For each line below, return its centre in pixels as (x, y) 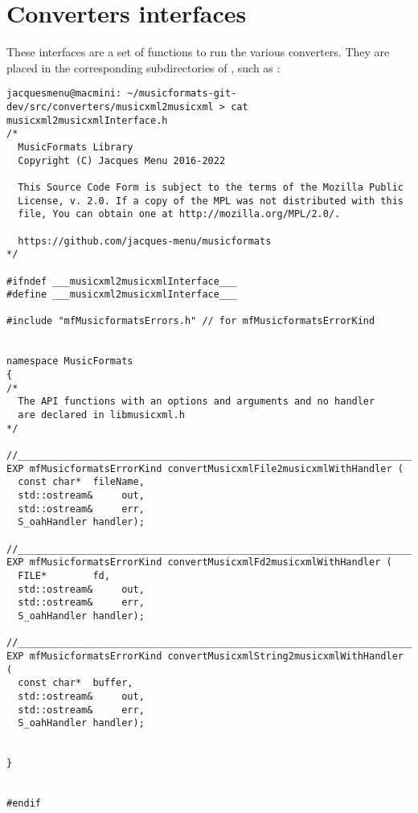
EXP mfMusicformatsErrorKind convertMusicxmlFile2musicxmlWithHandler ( (205, 468)
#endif (24, 804)
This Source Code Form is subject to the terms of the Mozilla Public (211, 187)
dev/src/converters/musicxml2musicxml (110, 107)
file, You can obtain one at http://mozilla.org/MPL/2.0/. (179, 214)
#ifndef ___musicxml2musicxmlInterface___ (122, 281)
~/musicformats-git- (182, 94)
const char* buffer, (76, 683)
